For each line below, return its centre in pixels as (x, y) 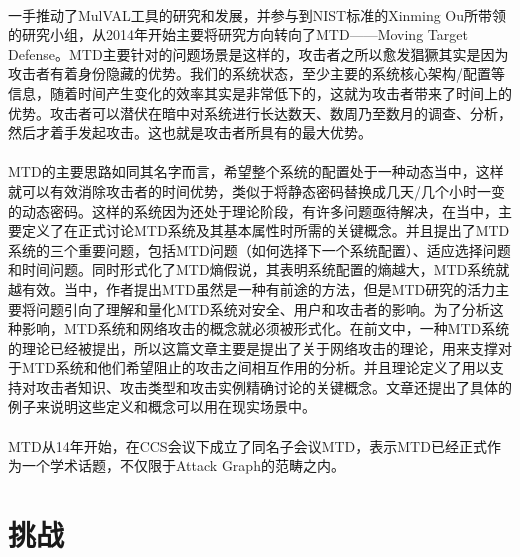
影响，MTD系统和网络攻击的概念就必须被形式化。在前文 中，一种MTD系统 (265, 328)
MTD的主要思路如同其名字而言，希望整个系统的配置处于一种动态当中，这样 (256, 171)
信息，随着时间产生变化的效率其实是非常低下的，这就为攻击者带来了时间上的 (260, 92)
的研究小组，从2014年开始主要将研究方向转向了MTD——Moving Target (238, 34)
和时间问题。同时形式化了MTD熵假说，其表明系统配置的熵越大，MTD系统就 (259, 269)
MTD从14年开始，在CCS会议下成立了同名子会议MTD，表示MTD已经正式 (247, 445)
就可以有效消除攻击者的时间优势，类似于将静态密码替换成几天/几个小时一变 (256, 190)
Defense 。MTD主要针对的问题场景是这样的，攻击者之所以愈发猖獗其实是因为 (258, 53)
